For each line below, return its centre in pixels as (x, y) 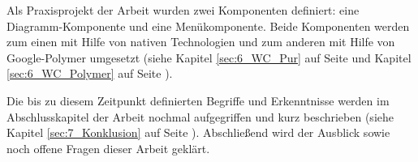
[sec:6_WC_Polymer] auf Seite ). (90, 73)
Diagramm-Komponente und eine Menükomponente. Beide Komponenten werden (208, 26)
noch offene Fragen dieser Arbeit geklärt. (108, 148)
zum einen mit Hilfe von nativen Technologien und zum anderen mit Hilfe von (201, 42)
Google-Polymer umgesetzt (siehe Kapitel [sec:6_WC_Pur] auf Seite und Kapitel (209, 57)
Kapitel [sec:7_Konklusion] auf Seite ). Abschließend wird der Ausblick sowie (198, 132)
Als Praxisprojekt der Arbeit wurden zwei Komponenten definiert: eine (183, 10)
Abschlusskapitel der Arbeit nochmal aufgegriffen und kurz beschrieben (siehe (200, 116)
